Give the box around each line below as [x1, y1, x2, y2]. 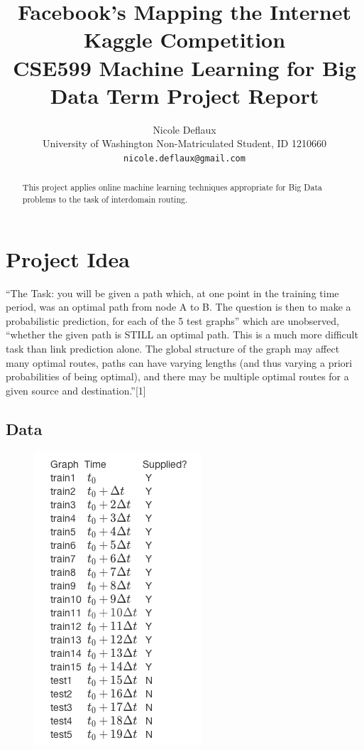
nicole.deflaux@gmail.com [123, 153, 246, 164]
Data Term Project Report [50, 80, 319, 109]
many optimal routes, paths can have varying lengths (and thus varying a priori [6, 355, 353, 370]
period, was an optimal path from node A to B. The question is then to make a [6, 299, 351, 314]
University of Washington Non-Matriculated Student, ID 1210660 [43, 136, 326, 151]
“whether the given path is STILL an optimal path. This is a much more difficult [6, 327, 358, 342]
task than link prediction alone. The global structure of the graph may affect [6, 341, 340, 355]
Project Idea [6, 244, 130, 273]
